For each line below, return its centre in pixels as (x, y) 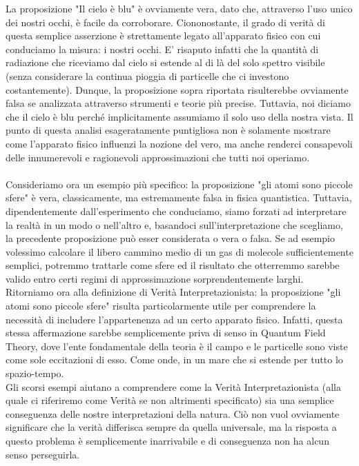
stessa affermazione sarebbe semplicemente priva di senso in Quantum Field (166, 333)
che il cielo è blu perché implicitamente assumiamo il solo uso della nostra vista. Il (179, 116)
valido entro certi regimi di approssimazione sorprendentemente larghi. (155, 278)
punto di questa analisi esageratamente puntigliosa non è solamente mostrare (168, 130)
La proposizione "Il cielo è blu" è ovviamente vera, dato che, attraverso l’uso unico (179, 8)
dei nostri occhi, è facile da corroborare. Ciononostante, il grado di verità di (165, 22)
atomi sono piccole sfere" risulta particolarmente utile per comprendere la (161, 306)
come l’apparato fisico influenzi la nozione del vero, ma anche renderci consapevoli (179, 143)
